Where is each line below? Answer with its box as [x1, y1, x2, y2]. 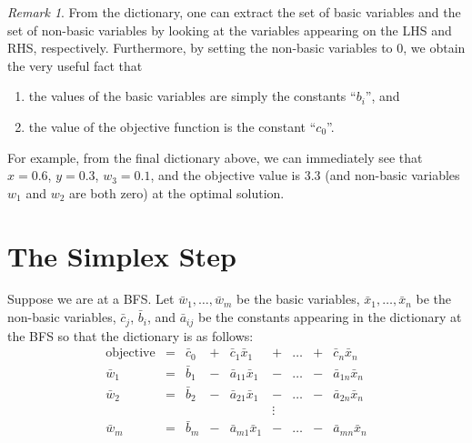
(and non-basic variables [325, 166, 460, 185]
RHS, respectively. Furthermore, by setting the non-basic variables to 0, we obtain [7, 38, 466, 57]
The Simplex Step [7, 237, 236, 274]
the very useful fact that [7, 55, 143, 75]
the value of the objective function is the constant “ [28, 116, 316, 136]
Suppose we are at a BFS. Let [7, 289, 175, 308]
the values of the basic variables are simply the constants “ [28, 86, 357, 106]
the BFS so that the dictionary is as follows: [7, 326, 254, 345]
